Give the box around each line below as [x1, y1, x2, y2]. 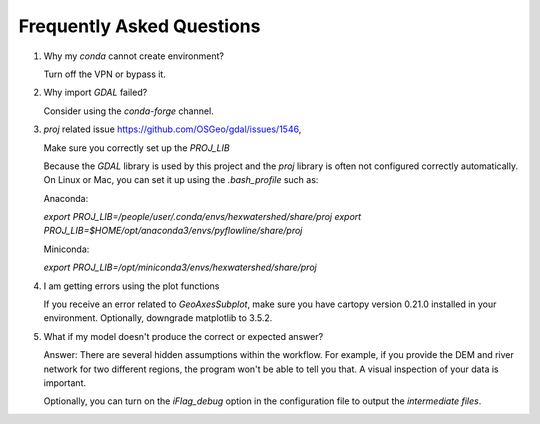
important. [43, 376, 87, 389]
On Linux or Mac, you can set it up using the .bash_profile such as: [43, 174, 319, 186]
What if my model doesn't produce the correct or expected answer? [43, 330, 324, 342]
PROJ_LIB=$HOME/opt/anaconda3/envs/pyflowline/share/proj [43, 225, 303, 237]
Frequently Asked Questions [18, 15, 261, 37]
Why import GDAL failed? [43, 86, 148, 99]
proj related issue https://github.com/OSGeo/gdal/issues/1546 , [43, 123, 302, 135]
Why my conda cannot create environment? [43, 50, 225, 62]
